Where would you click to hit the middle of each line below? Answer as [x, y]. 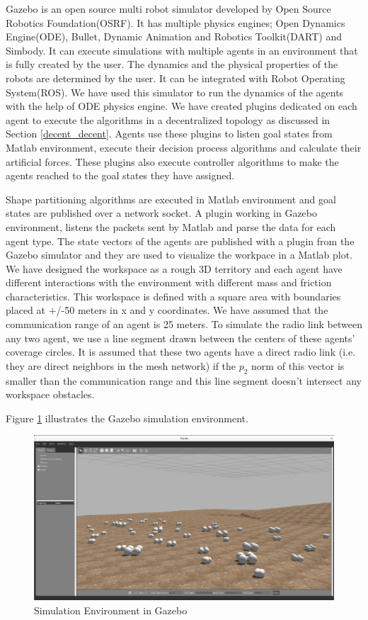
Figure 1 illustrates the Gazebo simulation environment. [127, 418]
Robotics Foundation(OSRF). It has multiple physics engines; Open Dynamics [176, 22]
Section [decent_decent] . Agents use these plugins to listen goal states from [169, 134]
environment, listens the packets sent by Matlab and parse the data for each [171, 226]
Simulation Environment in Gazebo [111, 610]
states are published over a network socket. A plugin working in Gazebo [161, 213]
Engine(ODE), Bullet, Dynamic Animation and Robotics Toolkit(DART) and [174, 36]
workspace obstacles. [50, 394]
